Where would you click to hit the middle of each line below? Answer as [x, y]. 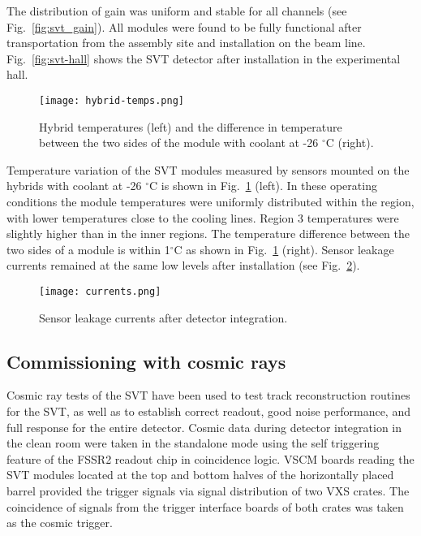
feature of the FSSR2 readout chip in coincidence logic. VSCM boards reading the [210, 458]
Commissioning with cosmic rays [146, 361]
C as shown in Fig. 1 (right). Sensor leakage [284, 249]
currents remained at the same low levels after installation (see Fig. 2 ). [183, 265]
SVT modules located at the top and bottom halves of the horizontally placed [200, 475]
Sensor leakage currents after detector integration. [163, 317]
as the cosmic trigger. [60, 523]
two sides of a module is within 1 [88, 249]
